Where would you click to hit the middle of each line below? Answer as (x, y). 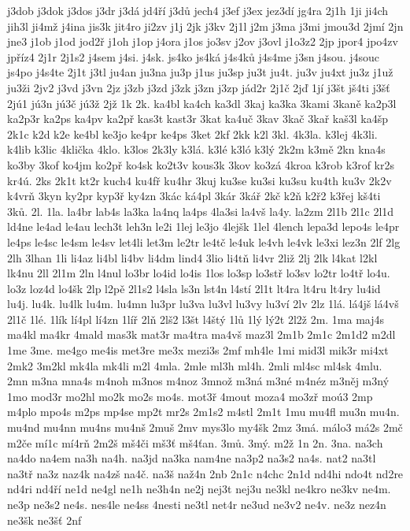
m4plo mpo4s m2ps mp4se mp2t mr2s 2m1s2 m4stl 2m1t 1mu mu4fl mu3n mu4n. (203, 412)
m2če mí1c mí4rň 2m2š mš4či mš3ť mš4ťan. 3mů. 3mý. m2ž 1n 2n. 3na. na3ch (195, 442)
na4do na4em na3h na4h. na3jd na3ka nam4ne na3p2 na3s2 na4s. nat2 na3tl (192, 458)
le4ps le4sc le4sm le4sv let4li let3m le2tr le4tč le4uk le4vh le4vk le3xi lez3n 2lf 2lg (204, 241)
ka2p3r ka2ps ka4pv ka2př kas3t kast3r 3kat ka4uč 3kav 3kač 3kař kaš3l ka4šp (198, 119)
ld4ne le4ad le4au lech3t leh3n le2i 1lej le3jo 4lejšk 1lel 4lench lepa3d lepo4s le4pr (203, 227)
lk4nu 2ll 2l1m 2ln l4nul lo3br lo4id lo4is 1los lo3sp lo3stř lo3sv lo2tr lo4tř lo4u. (199, 273)
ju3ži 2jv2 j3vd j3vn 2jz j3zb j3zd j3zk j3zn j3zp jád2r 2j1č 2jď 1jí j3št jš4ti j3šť (199, 87)
